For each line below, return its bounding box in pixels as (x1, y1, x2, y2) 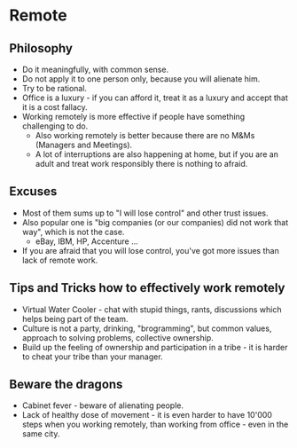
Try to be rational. (21, 83, 87, 93)
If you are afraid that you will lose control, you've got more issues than (21, 245, 279, 255)
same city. (21, 428, 60, 439)
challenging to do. (21, 121, 89, 131)
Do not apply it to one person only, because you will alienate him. (21, 74, 261, 84)
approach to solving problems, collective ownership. (21, 332, 215, 342)
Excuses (9, 184, 58, 200)
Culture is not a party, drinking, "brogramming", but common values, (21, 323, 272, 334)
